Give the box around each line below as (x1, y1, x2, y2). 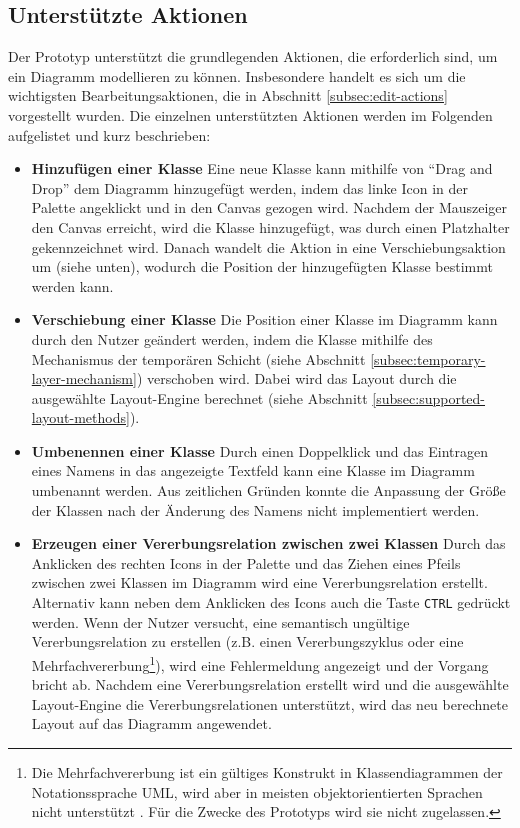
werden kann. (31, 275, 114, 296)
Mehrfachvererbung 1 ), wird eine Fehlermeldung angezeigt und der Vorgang (31, 651, 489, 675)
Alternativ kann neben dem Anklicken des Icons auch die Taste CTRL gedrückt (31, 592, 511, 613)
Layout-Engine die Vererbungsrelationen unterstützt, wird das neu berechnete (31, 693, 508, 714)
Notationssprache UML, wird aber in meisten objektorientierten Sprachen (31, 781, 483, 802)
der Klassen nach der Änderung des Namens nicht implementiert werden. (31, 499, 480, 520)
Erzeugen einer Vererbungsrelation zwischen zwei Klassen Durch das (31, 533, 506, 554)
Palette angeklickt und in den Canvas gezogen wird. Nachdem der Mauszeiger (31, 197, 508, 218)
